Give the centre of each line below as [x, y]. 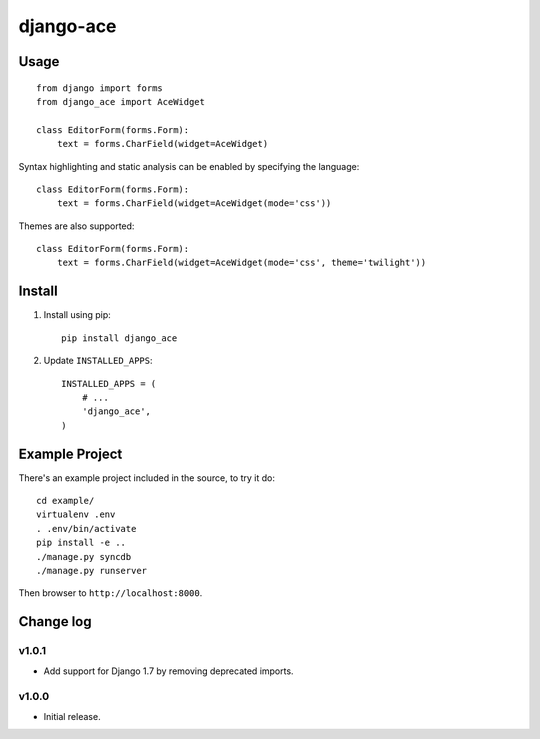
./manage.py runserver [92, 570]
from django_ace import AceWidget [120, 101]
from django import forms [100, 88]
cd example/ [65, 501]
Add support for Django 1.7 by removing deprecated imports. [168, 671]
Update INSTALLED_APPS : [98, 361]
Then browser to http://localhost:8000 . [110, 593]
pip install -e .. [81, 543]
